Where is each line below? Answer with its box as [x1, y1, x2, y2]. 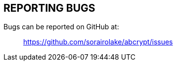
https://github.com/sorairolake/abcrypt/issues [23, 38, 173, 46]
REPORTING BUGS [3, 2, 95, 14]
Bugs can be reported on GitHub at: [3, 22, 119, 31]
